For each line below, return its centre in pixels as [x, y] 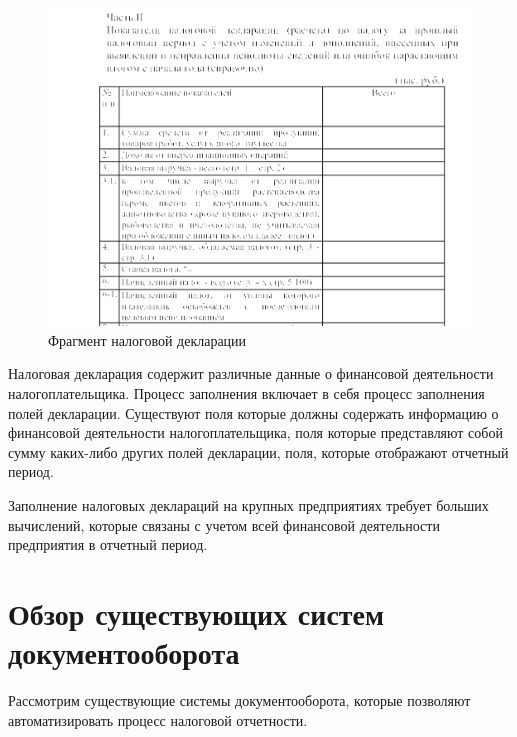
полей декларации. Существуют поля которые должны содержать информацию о [253, 412]
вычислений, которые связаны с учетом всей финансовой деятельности [224, 524]
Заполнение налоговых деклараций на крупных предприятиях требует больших [248, 505]
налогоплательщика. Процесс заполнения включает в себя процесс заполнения [246, 393]
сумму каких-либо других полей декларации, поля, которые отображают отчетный [258, 451]
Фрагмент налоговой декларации [147, 339]
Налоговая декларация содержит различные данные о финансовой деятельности [251, 373]
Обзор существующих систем [196, 613]
